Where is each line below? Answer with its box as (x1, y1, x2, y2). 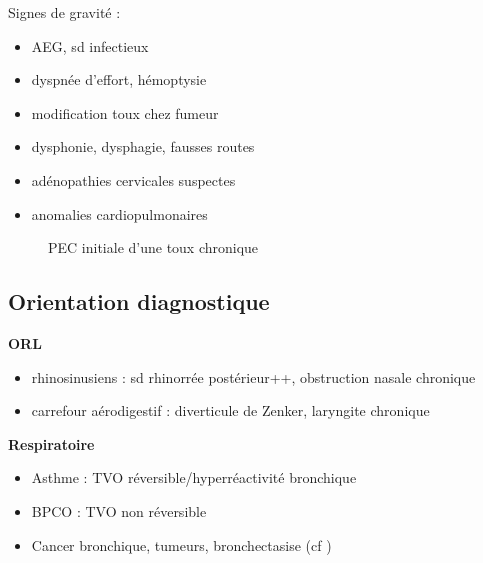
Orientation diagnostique (8, 286, 270, 317)
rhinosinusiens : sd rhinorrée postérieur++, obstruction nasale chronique (31, 366, 476, 387)
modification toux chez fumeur (31, 102, 219, 123)
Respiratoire (8, 433, 95, 454)
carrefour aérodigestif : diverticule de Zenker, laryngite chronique (31, 400, 430, 421)
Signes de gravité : (8, 2, 121, 22)
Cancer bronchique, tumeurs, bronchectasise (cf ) (31, 534, 332, 555)
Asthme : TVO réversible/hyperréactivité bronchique (31, 467, 357, 488)
